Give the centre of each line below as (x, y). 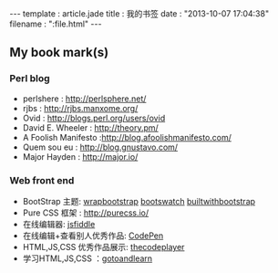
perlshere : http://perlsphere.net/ (84, 99)
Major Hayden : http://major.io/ (80, 156)
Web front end (42, 180)
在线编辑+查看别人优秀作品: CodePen (93, 236)
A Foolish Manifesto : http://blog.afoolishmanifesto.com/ (127, 137)
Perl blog (30, 79)
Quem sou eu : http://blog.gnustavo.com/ (100, 147)
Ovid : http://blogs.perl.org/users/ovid (94, 118)
